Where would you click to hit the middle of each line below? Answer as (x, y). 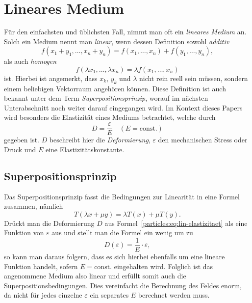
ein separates (109, 295)
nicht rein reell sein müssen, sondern (193, 78)
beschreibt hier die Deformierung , (100, 140)
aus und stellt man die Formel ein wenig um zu (122, 233)
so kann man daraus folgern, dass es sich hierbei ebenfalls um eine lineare (114, 256)
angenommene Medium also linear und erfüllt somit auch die (95, 276)
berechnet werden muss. (174, 295)
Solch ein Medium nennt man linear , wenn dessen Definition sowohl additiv (117, 41)
